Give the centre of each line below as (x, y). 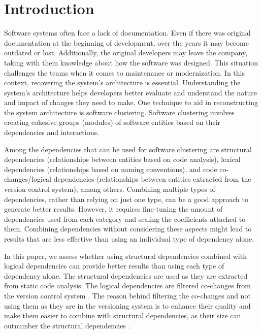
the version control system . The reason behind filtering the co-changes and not (127, 295)
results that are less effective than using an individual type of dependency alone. (129, 239)
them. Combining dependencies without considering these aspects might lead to (128, 229)
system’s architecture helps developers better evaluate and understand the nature (131, 92)
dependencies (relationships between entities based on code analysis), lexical (122, 159)
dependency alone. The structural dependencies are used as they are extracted (126, 275)
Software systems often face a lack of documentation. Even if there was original (127, 33)
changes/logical (28, 179)
